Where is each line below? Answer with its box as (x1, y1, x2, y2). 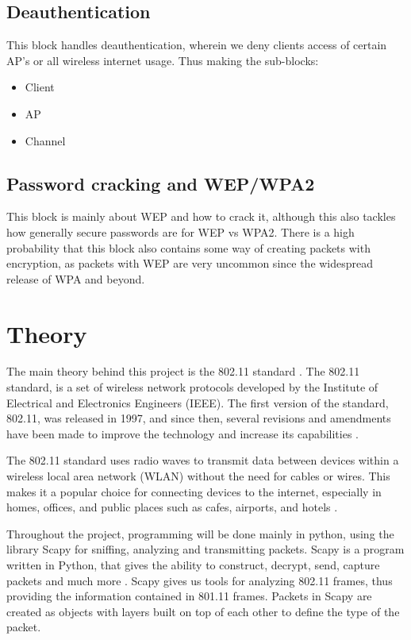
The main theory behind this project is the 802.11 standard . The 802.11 (6, 363, 360, 380)
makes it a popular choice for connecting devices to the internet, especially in (6, 483, 382, 499)
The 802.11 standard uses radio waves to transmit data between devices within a (6, 452, 399, 468)
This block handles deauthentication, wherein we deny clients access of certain (6, 37, 387, 53)
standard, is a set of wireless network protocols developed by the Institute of (6, 379, 378, 395)
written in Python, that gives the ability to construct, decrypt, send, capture (6, 557, 380, 573)
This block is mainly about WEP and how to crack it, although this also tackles (6, 208, 396, 225)
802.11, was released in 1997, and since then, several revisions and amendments (6, 410, 391, 426)
